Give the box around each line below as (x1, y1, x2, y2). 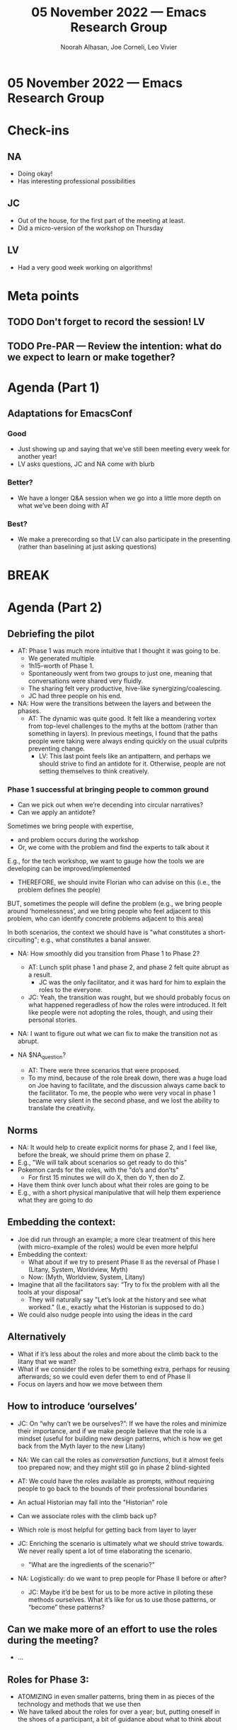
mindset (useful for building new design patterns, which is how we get (17, 1434, 223, 1442)
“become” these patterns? (28, 1603, 105, 1611)
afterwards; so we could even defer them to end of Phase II (17, 1372, 191, 1381)
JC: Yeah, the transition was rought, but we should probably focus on (28, 993, 231, 1002)
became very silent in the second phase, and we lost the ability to (28, 1096, 220, 1105)
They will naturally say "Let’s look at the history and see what (28, 1295, 207, 1304)
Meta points (7, 288, 79, 304)
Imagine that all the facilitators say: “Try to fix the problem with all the (17, 1280, 220, 1289)
